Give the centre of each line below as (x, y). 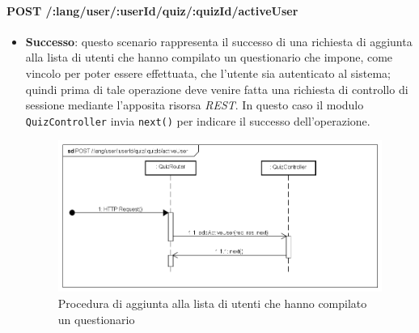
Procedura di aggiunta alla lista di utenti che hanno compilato (212, 303)
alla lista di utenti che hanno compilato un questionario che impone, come (209, 57)
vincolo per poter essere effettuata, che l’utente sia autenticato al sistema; (208, 73)
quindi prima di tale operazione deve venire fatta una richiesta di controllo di (217, 89)
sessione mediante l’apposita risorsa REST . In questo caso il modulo (195, 105)
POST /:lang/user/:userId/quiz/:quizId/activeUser (152, 10)
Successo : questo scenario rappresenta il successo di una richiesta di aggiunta (219, 41)
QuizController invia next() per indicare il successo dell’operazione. (198, 120)
